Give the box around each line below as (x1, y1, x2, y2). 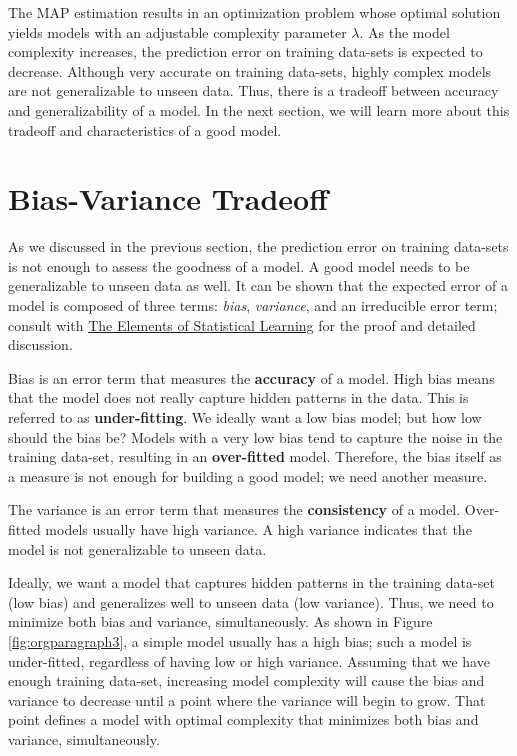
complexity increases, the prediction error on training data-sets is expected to (8, 41, 483, 62)
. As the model (359, 21, 450, 42)
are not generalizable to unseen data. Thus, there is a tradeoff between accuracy (8, 80, 499, 101)
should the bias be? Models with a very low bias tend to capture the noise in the (8, 426, 503, 447)
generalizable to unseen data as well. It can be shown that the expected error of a (8, 275, 509, 296)
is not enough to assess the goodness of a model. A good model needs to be (8, 255, 470, 276)
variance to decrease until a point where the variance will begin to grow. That (8, 689, 486, 710)
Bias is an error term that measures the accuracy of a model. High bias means (8, 367, 495, 388)
